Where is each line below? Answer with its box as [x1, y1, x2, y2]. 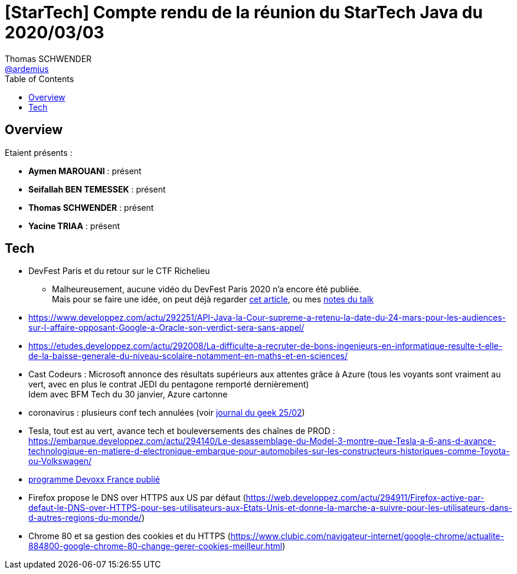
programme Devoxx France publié [28, 474, 160, 485]
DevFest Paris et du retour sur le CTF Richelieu [28, 266, 210, 276]
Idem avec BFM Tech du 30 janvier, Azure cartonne [28, 389, 228, 400]
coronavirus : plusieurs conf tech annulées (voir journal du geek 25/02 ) [28, 407, 305, 418]
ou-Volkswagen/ [28, 456, 92, 467]
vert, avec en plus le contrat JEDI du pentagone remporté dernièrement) [28, 379, 309, 390]
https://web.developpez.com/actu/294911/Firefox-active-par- [246, 493, 485, 503]
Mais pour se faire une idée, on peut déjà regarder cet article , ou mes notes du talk [52, 294, 374, 305]
